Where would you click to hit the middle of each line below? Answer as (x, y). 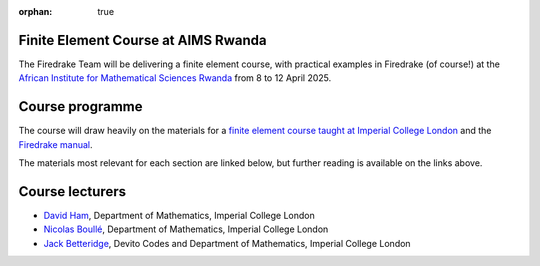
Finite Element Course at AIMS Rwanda (142, 40)
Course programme (81, 106)
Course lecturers (72, 191)
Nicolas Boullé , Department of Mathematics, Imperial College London (186, 229)
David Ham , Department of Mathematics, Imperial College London (179, 215)
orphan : (35, 11)
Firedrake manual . (56, 144)
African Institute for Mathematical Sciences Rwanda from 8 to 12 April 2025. (175, 78)
